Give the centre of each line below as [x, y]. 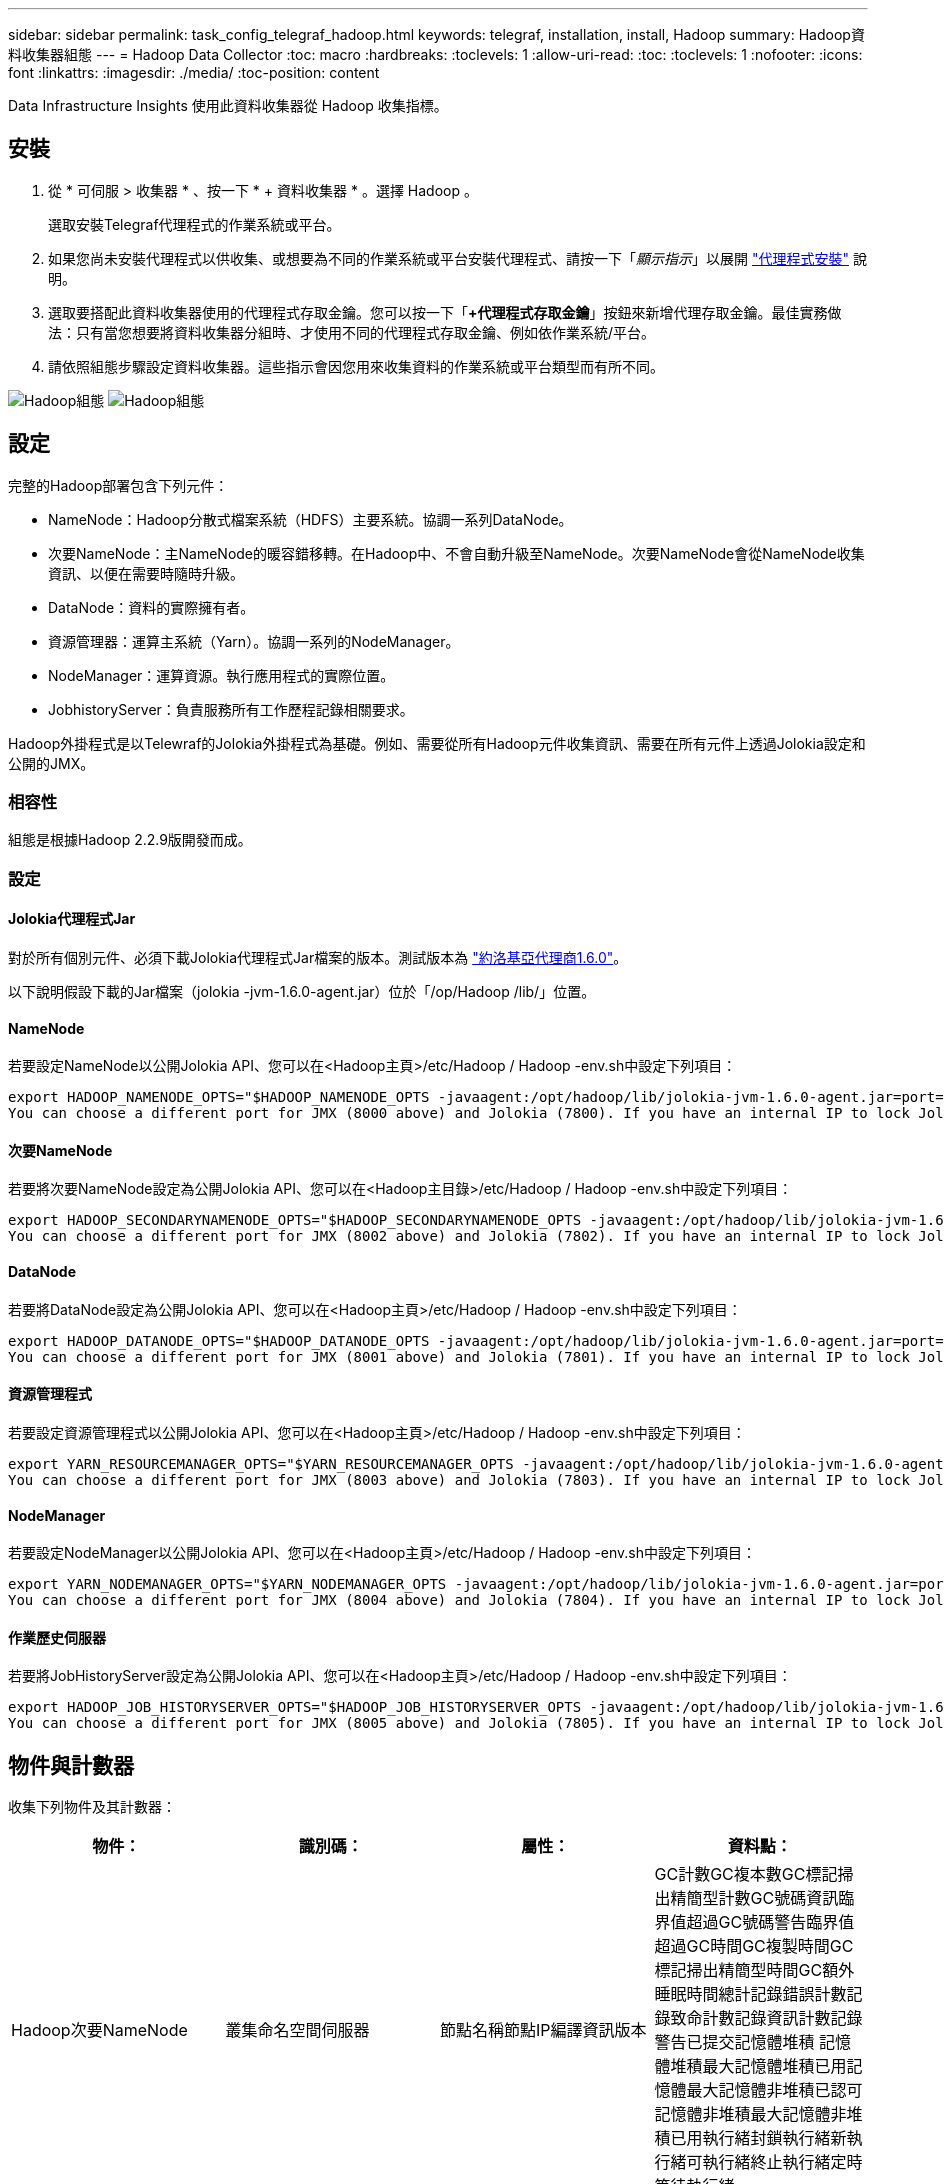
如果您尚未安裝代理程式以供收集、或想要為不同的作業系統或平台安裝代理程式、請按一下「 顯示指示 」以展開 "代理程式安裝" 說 [457, 258]
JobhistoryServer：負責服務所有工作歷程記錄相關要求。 [231, 709]
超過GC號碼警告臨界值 [770, 1922]
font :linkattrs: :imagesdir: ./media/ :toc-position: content [194, 72]
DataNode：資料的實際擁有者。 [151, 607]
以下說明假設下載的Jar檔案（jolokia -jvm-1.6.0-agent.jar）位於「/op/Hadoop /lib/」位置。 [302, 992]
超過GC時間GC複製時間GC [754, 1946]
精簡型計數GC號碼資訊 [754, 1898]
